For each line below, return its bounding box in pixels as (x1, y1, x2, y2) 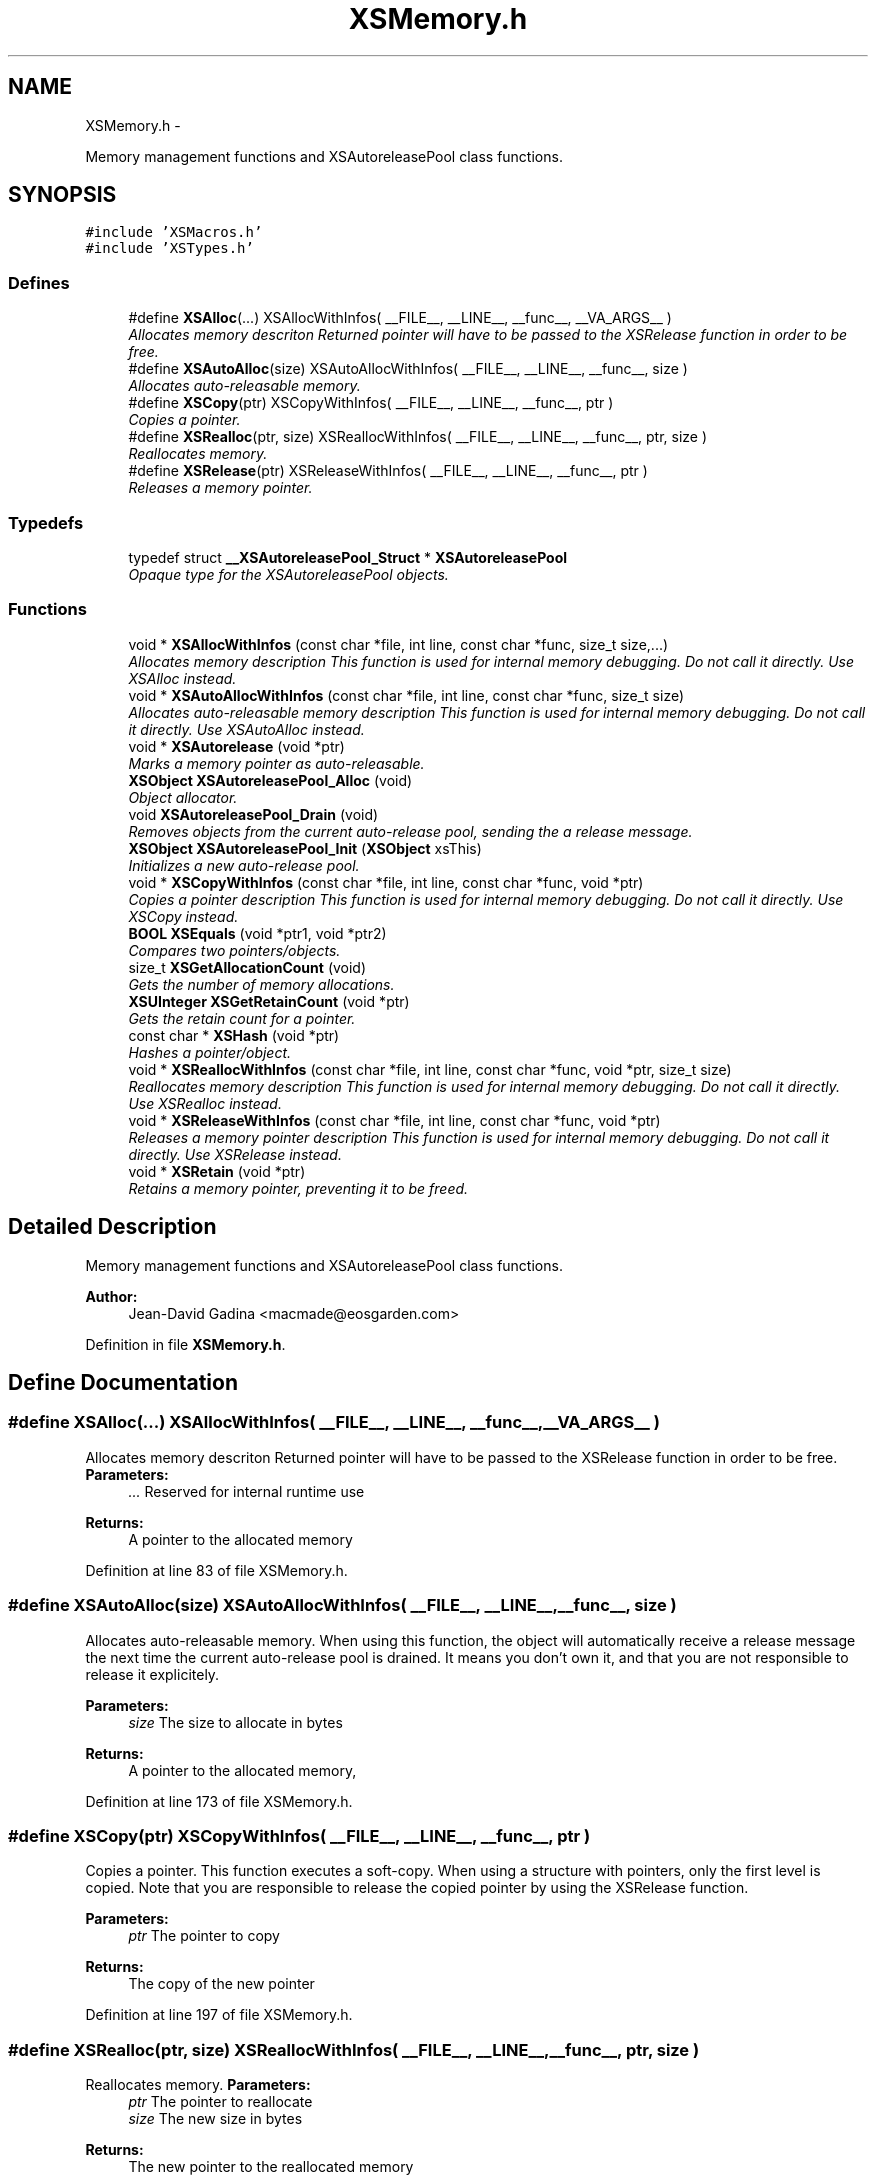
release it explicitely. (85, 1665, 220, 1683)
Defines (8, 272, 70, 293)
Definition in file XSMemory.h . (85, 1335, 286, 1353)
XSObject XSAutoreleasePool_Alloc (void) (128, 771, 413, 789)
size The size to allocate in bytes (128, 1713, 343, 1731)
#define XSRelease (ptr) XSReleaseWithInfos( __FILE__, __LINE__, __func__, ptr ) (128, 462, 648, 480)
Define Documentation (8, 1369, 238, 1395)
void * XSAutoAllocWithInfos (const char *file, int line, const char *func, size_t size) (128, 686, 685, 704)
